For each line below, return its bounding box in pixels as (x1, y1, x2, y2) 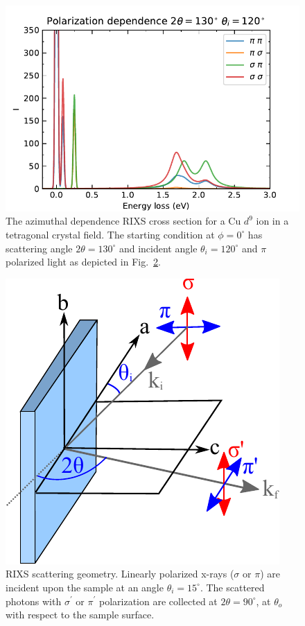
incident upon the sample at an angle (6, 580, 164, 594)
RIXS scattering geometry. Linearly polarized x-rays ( (6, 566, 234, 581)
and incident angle (119, 241, 198, 255)
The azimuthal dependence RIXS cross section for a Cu (6, 214, 241, 228)
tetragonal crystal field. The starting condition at (6, 227, 215, 241)
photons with (6, 593, 62, 608)
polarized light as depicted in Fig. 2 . (6, 254, 161, 269)
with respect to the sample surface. (6, 607, 155, 622)
